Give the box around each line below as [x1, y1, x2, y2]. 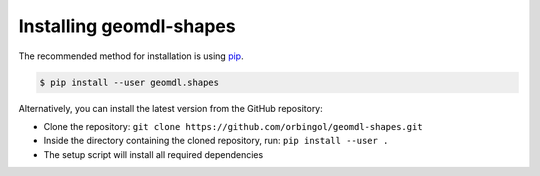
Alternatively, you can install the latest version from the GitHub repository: [18, 102, 324, 114]
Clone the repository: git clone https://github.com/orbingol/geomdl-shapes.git [43, 120, 424, 132]
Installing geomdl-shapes [18, 15, 236, 37]
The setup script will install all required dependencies [43, 148, 264, 160]
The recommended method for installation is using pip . [18, 50, 244, 62]
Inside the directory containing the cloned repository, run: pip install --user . [43, 135, 389, 147]
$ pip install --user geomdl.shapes [39, 76, 220, 88]
